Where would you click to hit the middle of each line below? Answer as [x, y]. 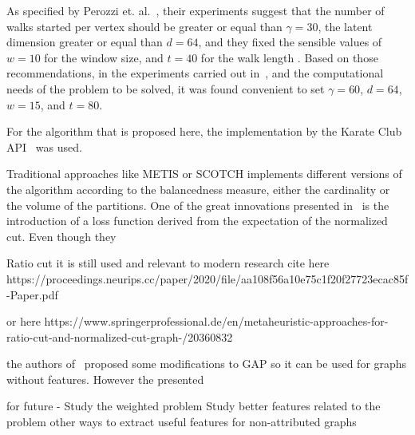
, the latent [345, 26]
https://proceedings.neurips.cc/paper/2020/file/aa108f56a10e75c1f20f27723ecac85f [207, 278]
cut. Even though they [61, 236]
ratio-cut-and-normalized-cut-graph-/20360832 [120, 336]
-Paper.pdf [32, 294]
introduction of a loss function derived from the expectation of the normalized [197, 221]
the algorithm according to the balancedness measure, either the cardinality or [198, 189]
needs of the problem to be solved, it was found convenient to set [166, 88]
